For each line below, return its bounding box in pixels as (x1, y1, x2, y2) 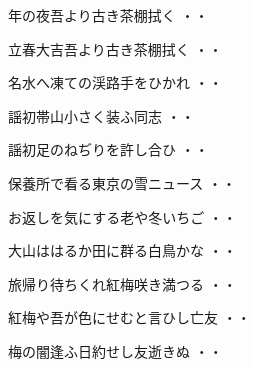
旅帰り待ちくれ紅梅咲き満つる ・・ (8, 273, 237, 294)
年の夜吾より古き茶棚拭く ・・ (8, 5, 209, 25)
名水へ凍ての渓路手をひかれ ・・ (8, 72, 223, 93)
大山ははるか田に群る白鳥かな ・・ (8, 240, 237, 261)
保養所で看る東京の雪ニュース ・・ (8, 172, 236, 193)
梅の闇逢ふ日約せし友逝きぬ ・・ (8, 340, 223, 361)
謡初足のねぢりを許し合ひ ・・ (8, 139, 209, 160)
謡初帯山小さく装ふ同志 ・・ (8, 105, 195, 126)
